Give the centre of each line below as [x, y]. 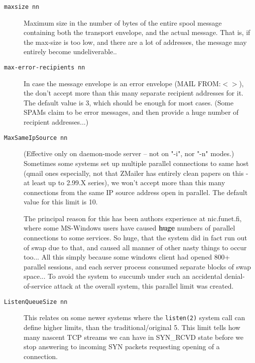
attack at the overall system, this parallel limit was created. [144, 286]
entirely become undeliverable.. [70, 51]
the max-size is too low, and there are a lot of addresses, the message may [135, 42]
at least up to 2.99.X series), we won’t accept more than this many [125, 182]
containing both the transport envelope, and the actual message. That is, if [137, 32]
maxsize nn [22, 7]
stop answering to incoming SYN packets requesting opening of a [122, 346]
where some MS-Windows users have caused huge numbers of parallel [129, 228]
